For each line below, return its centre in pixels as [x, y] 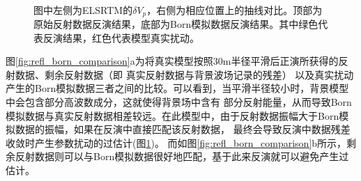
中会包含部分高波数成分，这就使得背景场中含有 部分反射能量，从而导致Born [179, 102]
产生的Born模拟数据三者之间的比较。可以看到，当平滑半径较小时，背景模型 [177, 88]
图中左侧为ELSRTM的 [83, 9]
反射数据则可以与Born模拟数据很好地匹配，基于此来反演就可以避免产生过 [182, 156]
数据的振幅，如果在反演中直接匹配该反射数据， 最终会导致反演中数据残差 [183, 129]
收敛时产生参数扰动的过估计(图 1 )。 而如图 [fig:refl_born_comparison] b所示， [176, 142]
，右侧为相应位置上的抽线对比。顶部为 [235, 9]
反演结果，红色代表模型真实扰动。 [121, 37]
